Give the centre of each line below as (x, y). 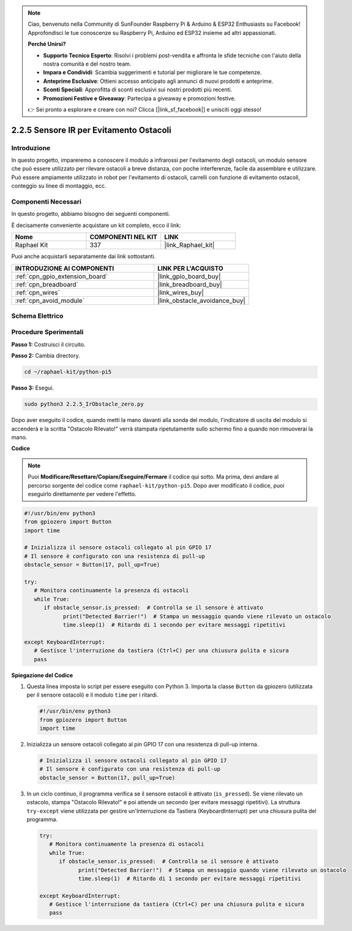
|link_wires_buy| (181, 293)
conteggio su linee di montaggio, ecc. (59, 186)
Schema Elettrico (37, 316)
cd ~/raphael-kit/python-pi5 (68, 372)
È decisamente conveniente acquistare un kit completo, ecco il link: (96, 225)
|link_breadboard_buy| (190, 284)
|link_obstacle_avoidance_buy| (201, 301)
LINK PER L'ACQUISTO (190, 268)
